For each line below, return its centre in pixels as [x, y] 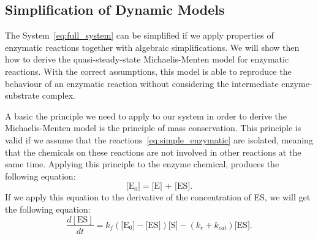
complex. [59, 95]
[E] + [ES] [171, 187]
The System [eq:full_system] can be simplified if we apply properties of [139, 35]
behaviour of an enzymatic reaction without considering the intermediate [142, 83]
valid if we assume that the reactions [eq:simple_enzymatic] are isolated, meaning [159, 139]
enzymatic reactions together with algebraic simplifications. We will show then [152, 47]
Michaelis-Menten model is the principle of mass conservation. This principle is [153, 128]
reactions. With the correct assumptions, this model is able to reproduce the [148, 71]
